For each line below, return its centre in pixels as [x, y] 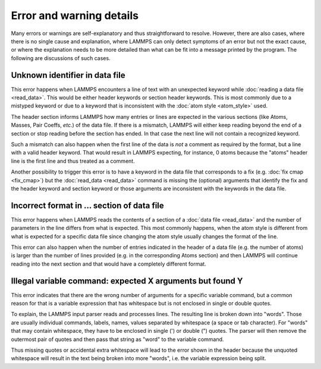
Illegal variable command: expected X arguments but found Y [127, 281]
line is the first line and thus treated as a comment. [73, 161]
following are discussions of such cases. [61, 58]
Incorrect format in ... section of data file [88, 205]
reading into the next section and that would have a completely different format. [108, 264]
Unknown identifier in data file [68, 75]
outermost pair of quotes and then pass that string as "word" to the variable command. [117, 339]
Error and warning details [75, 15]
